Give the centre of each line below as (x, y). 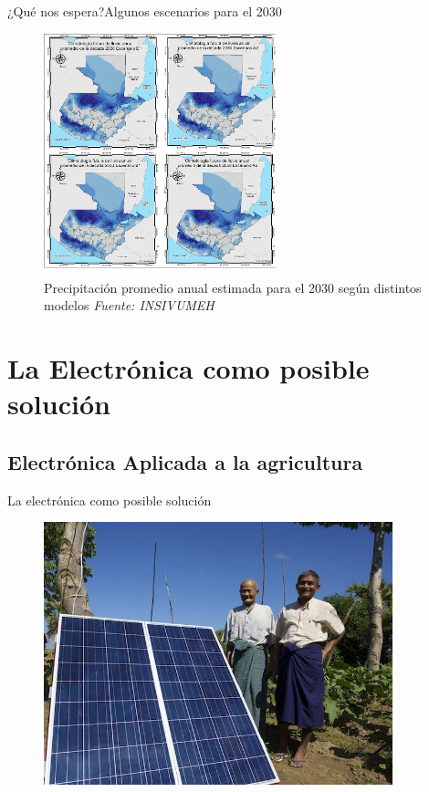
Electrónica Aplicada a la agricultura (185, 461)
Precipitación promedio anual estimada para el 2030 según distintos (233, 287)
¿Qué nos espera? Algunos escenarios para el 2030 (145, 11)
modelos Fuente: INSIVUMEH (129, 305)
